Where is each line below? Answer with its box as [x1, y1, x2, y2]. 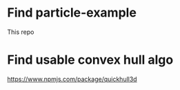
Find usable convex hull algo [7, 52, 174, 68]
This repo [7, 28, 34, 36]
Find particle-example [7, 5, 137, 21]
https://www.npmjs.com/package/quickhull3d [7, 75, 137, 83]
